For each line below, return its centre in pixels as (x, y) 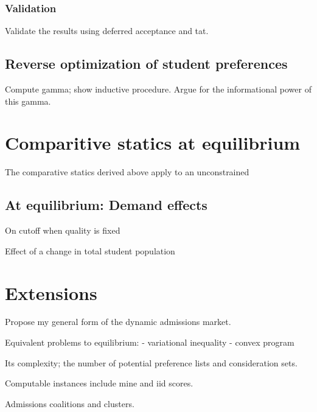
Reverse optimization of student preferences (146, 64)
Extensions (51, 292)
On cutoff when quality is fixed (63, 230)
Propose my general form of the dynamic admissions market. (118, 322)
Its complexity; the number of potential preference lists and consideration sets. (151, 362)
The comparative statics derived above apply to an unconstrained (127, 172)
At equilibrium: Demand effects (106, 205)
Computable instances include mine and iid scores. (99, 383)
